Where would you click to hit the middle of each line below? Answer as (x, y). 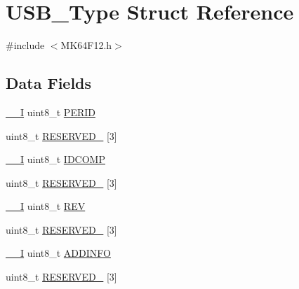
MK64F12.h (86, 45)
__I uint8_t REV (46, 206)
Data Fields (49, 83)
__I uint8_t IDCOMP (55, 159)
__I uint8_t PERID (51, 112)
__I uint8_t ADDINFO (58, 253)
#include (25, 45)
